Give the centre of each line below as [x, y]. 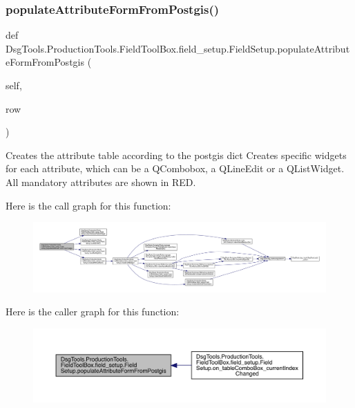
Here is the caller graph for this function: [93, 312]
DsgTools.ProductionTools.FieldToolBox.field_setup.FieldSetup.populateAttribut [178, 48]
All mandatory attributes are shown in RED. [101, 182]
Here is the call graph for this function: [88, 205]
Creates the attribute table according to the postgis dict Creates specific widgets [176, 155]
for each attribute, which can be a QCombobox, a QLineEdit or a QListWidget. [175, 168]
